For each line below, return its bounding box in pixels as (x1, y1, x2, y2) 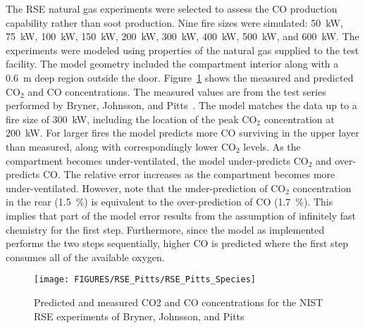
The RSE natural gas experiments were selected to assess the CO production (6, 1, 338, 15)
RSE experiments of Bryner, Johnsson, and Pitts (34, 308, 245, 323)
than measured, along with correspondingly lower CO (6, 139, 236, 153)
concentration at (264, 111, 335, 126)
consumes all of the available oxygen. (6, 249, 165, 264)
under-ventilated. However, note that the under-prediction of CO (6, 180, 286, 195)
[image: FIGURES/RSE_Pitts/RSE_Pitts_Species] (34, 275, 256, 285)
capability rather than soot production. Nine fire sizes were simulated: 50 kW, (6, 15, 343, 30)
